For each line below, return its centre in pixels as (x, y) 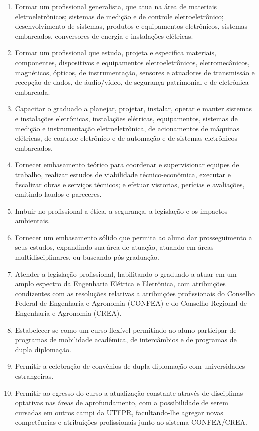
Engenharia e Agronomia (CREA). (68, 313)
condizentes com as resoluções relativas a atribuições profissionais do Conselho (135, 293)
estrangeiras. (34, 376)
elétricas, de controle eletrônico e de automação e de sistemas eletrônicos (126, 138)
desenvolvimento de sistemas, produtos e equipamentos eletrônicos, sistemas (131, 26)
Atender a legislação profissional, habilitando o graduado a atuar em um (126, 274)
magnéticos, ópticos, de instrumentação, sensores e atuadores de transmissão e (135, 72)
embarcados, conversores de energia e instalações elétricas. (104, 35)
